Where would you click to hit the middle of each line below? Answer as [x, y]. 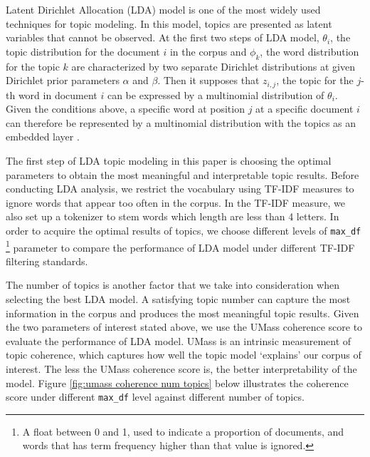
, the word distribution [310, 51]
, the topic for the [315, 80]
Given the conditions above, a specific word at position [125, 109]
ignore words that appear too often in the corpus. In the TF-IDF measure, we [175, 202]
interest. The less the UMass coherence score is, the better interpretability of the [181, 369]
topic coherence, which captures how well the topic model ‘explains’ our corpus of [184, 355]
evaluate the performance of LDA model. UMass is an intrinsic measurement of [179, 340]
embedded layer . [43, 137]
